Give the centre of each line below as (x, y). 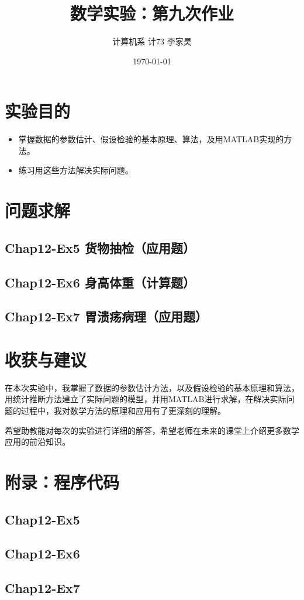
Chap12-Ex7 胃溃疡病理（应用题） (106, 316)
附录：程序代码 (62, 482)
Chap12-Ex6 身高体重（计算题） (100, 282)
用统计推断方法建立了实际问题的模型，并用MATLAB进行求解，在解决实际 (146, 399)
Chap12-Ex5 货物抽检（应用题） (100, 247)
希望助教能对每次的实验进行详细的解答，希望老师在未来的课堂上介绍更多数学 (152, 430)
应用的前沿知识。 (37, 442)
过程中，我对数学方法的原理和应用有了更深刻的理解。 (123, 411)
